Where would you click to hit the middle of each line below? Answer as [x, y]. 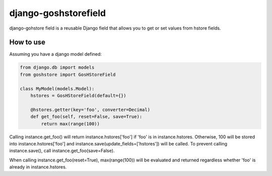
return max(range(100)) [71, 124]
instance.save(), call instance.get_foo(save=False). [62, 151]
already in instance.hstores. [38, 167]
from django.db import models [57, 67]
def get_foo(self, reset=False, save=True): [86, 117]
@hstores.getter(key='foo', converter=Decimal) [90, 110]
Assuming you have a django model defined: [55, 54]
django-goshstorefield [57, 13]
